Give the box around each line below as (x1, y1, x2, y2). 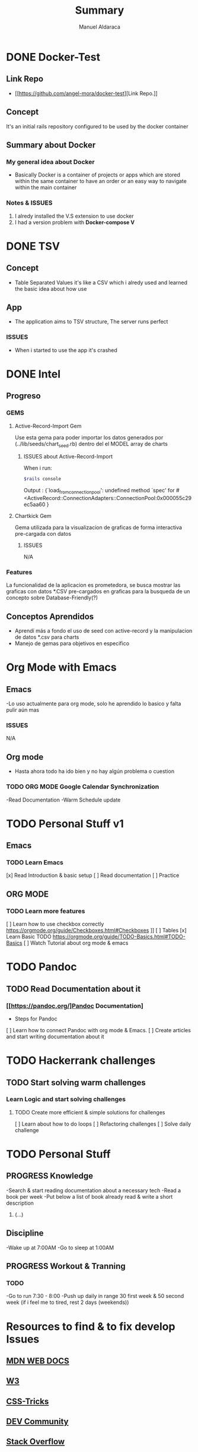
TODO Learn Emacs (6, 859, 63, 867)
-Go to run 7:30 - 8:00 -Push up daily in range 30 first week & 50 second (6, 1293, 184, 1300)
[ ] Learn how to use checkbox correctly (6, 920, 104, 928)
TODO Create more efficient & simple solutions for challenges (14, 1108, 165, 1115)
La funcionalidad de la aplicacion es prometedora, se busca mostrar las (6, 582, 181, 589)
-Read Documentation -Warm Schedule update (6, 796, 121, 803)
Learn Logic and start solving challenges (6, 1095, 126, 1104)
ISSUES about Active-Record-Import (23, 453, 113, 460)
